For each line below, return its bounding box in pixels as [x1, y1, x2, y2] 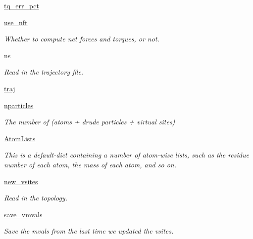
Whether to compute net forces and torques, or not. [4, 34, 159, 44]
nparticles [4, 100, 34, 110]
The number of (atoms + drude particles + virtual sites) [4, 117, 175, 127]
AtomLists [4, 133, 36, 143]
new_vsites [4, 176, 38, 186]
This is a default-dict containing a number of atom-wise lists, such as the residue [4, 150, 249, 160]
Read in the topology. [4, 193, 67, 203]
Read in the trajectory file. [4, 67, 84, 77]
